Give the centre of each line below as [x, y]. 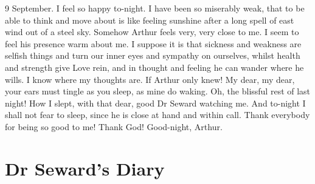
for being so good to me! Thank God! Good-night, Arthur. [114, 126]
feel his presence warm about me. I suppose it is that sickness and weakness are [153, 43]
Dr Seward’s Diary [85, 168]
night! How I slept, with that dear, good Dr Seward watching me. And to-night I [155, 103]
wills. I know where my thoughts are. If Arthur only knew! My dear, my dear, [150, 79]
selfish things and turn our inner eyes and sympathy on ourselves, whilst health [153, 55]
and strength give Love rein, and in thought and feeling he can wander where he [154, 67]
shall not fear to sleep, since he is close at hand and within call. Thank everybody [157, 115]
